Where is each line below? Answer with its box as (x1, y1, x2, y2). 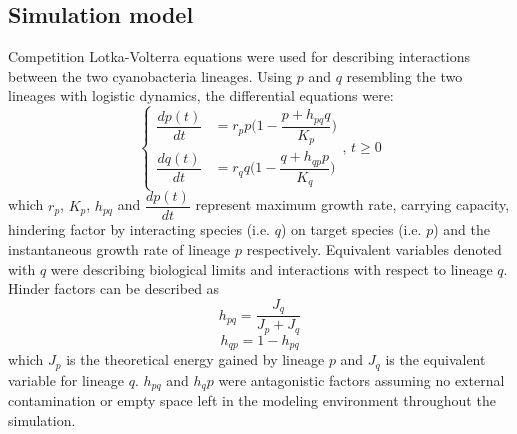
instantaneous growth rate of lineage (8, 239, 231, 260)
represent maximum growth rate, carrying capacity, (195, 194, 510, 215)
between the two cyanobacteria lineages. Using (8, 65, 293, 86)
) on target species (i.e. (280, 219, 422, 240)
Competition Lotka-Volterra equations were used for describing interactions (8, 46, 470, 67)
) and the (433, 219, 490, 240)
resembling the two (346, 65, 463, 86)
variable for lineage (8, 369, 124, 390)
